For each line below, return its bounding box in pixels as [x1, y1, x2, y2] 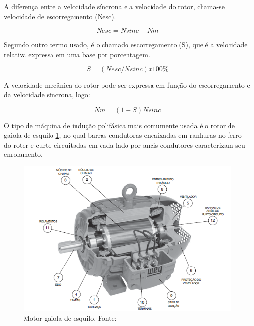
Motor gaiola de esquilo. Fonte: [24, 312, 117, 323]
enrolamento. [4, 149, 43, 159]
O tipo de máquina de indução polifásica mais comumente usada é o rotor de [4, 120, 235, 130]
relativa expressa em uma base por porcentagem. [4, 49, 150, 59]
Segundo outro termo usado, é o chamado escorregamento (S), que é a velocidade [4, 39, 248, 50]
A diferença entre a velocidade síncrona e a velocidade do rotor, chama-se [4, 1, 225, 11]
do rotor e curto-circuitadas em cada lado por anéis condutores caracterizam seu [4, 139, 245, 149]
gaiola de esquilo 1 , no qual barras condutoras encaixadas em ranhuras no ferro [4, 130, 242, 140]
